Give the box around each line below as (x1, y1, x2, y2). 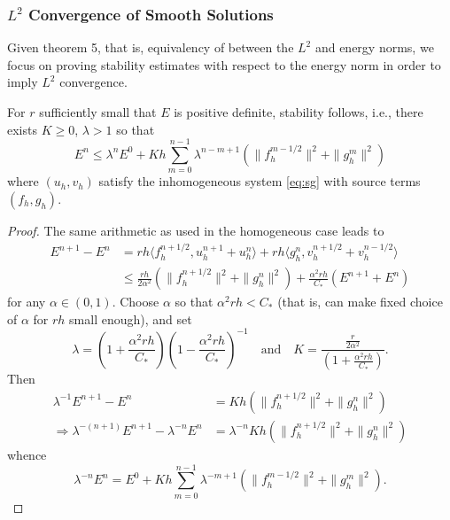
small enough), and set (69, 309, 192, 328)
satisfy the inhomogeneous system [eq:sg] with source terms (98, 172, 421, 190)
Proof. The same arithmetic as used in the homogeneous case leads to (7, 221, 384, 239)
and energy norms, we (314, 38, 434, 57)
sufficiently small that (39, 103, 157, 120)
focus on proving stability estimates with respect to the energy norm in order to (7, 55, 441, 74)
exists (7, 120, 37, 138)
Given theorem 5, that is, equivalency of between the (7, 38, 294, 57)
